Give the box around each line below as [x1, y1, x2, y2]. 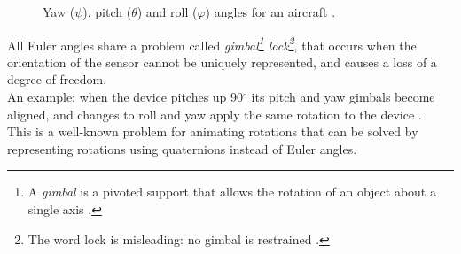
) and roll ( [137, 3, 198, 20]
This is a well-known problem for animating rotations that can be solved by [7, 122, 418, 141]
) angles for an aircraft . [205, 3, 336, 20]
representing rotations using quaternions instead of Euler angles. [7, 139, 357, 158]
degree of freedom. [7, 70, 107, 89]
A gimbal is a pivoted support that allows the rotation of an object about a [27, 182, 436, 201]
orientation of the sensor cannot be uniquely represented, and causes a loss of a [7, 52, 437, 71]
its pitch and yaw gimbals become [251, 88, 435, 106]
